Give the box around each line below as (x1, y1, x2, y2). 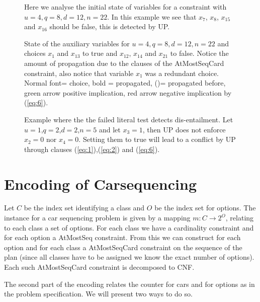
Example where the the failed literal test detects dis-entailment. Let (24, 114, 233, 124)
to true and (82, 48, 118, 58)
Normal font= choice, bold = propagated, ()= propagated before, (24, 78, 226, 88)
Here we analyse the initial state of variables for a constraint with (24, 2, 227, 12)
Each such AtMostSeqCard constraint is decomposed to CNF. (4, 262, 195, 272)
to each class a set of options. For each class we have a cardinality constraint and (4, 222, 254, 233)
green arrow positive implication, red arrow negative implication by (24, 87, 232, 98)
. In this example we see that (107, 11, 197, 22)
